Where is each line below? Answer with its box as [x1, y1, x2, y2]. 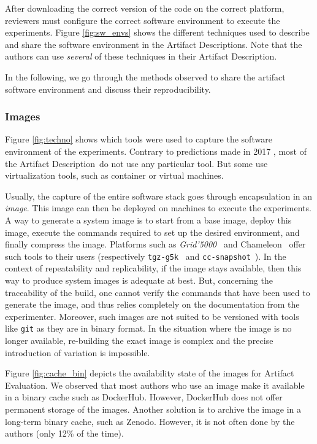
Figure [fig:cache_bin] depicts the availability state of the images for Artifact [5, 367, 294, 380]
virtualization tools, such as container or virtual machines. [5, 169, 224, 182]
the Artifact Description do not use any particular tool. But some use [5, 157, 268, 169]
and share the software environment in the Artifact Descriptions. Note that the [5, 37, 302, 50]
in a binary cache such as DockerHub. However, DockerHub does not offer [5, 391, 283, 403]
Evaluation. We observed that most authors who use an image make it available [5, 378, 305, 391]
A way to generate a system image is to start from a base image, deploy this [5, 213, 292, 226]
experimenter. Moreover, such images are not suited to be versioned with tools [5, 310, 299, 322]
